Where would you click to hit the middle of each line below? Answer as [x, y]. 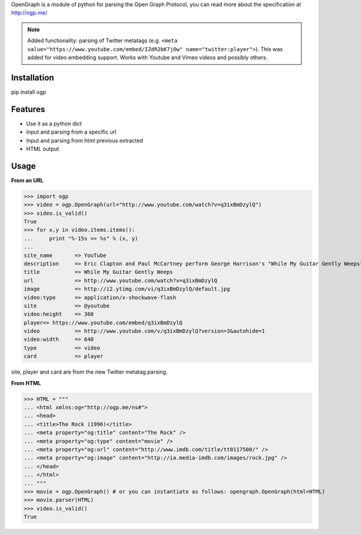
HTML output [43, 149]
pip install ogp [29, 92]
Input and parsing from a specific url [71, 132]
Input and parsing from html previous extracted [85, 140]
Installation [32, 77]
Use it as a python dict [54, 123]
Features [28, 109]
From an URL [27, 180]
